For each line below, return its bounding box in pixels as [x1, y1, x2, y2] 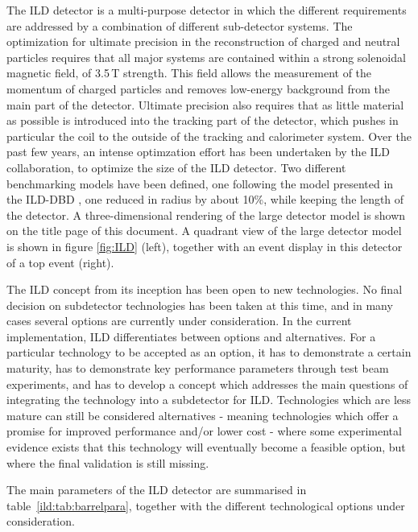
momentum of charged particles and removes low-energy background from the [6, 80, 390, 97]
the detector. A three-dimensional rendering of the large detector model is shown [6, 206, 406, 223]
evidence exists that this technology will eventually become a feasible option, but [6, 439, 406, 456]
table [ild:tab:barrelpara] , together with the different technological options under [6, 497, 405, 513]
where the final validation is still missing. [6, 454, 209, 471]
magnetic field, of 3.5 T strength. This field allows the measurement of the [6, 64, 372, 81]
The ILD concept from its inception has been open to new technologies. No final [6, 281, 403, 298]
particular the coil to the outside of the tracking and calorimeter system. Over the [6, 127, 412, 144]
